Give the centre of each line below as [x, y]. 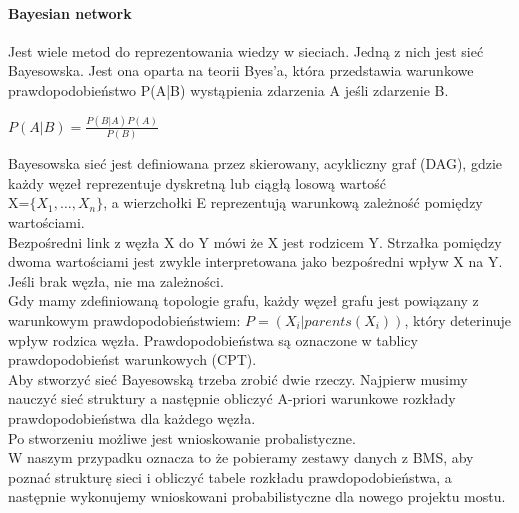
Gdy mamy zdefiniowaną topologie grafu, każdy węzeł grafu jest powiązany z [243, 300]
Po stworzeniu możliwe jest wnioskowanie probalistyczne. [182, 437]
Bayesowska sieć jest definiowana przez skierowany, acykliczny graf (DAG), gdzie [255, 163]
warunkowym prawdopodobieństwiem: [124, 319]
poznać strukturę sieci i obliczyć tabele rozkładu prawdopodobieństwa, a [230, 476]
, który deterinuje [458, 319]
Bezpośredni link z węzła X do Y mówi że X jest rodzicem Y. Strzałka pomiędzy [255, 241]
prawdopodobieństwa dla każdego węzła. [132, 417]
